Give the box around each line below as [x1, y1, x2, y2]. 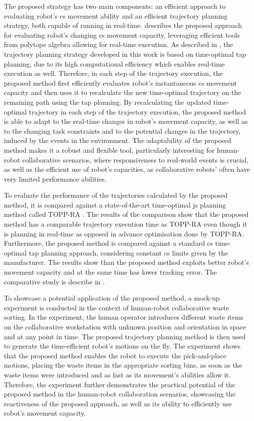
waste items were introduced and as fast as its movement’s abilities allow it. [4, 369, 231, 379]
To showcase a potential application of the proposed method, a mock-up [4, 293, 220, 303]
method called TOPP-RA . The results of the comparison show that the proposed [4, 209, 249, 219]
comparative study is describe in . [4, 276, 105, 286]
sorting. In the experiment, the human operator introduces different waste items [4, 312, 244, 322]
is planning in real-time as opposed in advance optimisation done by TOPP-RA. [4, 228, 244, 238]
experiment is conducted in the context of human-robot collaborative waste [4, 302, 229, 312]
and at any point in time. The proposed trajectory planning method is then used [4, 331, 246, 341]
